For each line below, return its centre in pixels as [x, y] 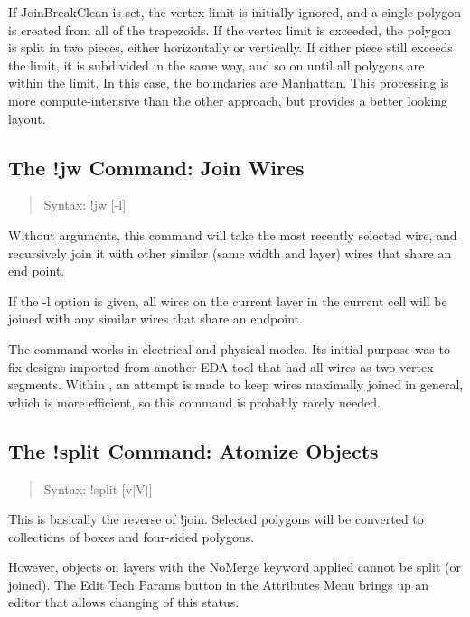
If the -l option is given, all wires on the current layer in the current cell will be [228, 300]
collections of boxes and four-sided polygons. [132, 536]
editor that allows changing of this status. [124, 602]
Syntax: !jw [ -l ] [85, 205]
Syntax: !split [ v [88, 488]
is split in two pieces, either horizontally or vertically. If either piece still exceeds [230, 47]
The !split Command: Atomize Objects [193, 450]
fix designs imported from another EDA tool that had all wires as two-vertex [221, 366]
